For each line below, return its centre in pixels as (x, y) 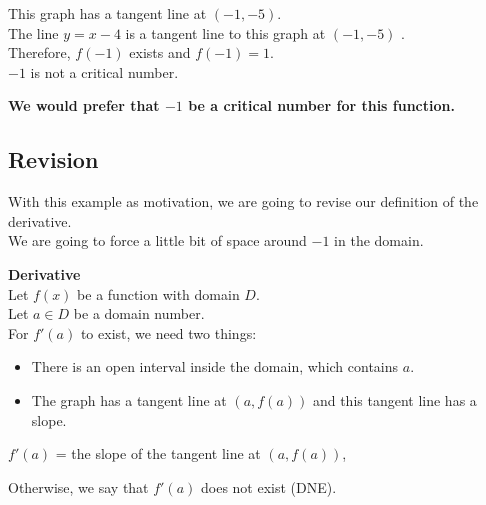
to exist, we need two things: (168, 332)
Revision (53, 159)
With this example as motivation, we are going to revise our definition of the (243, 201)
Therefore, (39, 52)
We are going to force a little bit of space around (157, 240)
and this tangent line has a (394, 399)
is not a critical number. (104, 71)
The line (33, 32)
